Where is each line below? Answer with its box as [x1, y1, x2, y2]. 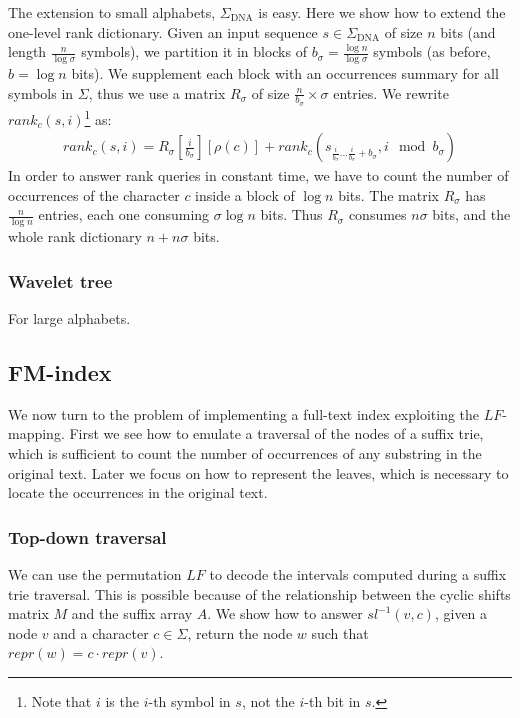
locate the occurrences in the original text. [8, 482, 268, 503]
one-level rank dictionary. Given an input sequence [8, 21, 318, 42]
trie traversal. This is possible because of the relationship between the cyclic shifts [8, 583, 511, 604]
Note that [31, 690, 92, 711]
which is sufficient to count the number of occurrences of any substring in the [8, 442, 482, 463]
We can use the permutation [8, 563, 182, 584]
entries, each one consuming [38, 204, 210, 225]
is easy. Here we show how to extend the [258, 2, 506, 22]
